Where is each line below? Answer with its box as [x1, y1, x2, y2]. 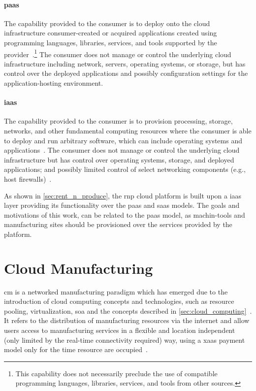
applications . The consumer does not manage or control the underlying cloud [4, 145, 240, 155]
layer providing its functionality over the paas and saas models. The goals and [4, 200, 240, 210]
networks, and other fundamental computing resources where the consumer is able [4, 126, 252, 135]
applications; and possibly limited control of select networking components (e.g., [4, 164, 246, 174]
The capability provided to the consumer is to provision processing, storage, [4, 116, 233, 126]
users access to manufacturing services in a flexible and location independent [4, 325, 235, 335]
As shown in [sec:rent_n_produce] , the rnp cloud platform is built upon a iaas [4, 190, 242, 200]
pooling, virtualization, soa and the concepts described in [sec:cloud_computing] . [4, 305, 252, 316]
